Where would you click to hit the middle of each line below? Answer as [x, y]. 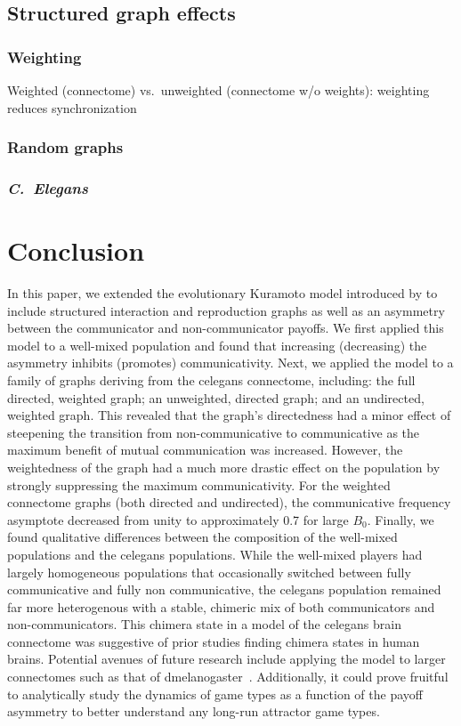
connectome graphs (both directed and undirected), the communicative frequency [229, 502]
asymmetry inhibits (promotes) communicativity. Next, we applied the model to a [230, 363]
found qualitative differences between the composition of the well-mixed [202, 537]
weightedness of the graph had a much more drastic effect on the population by [224, 467]
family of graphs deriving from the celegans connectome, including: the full [211, 379]
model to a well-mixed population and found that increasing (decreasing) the [217, 345]
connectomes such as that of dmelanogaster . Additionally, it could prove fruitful [228, 677]
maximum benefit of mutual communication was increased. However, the [205, 450]
